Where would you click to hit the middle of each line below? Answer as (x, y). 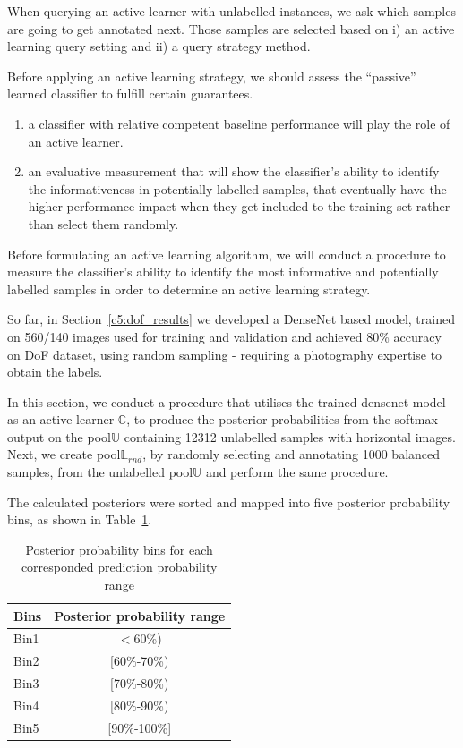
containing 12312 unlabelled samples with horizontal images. (290, 436)
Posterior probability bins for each (119, 549)
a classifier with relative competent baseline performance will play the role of (239, 123)
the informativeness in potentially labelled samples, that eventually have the (237, 188)
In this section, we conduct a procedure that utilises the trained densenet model (227, 401)
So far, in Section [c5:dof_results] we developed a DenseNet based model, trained (231, 319)
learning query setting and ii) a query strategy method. (159, 46)
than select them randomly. (103, 223)
